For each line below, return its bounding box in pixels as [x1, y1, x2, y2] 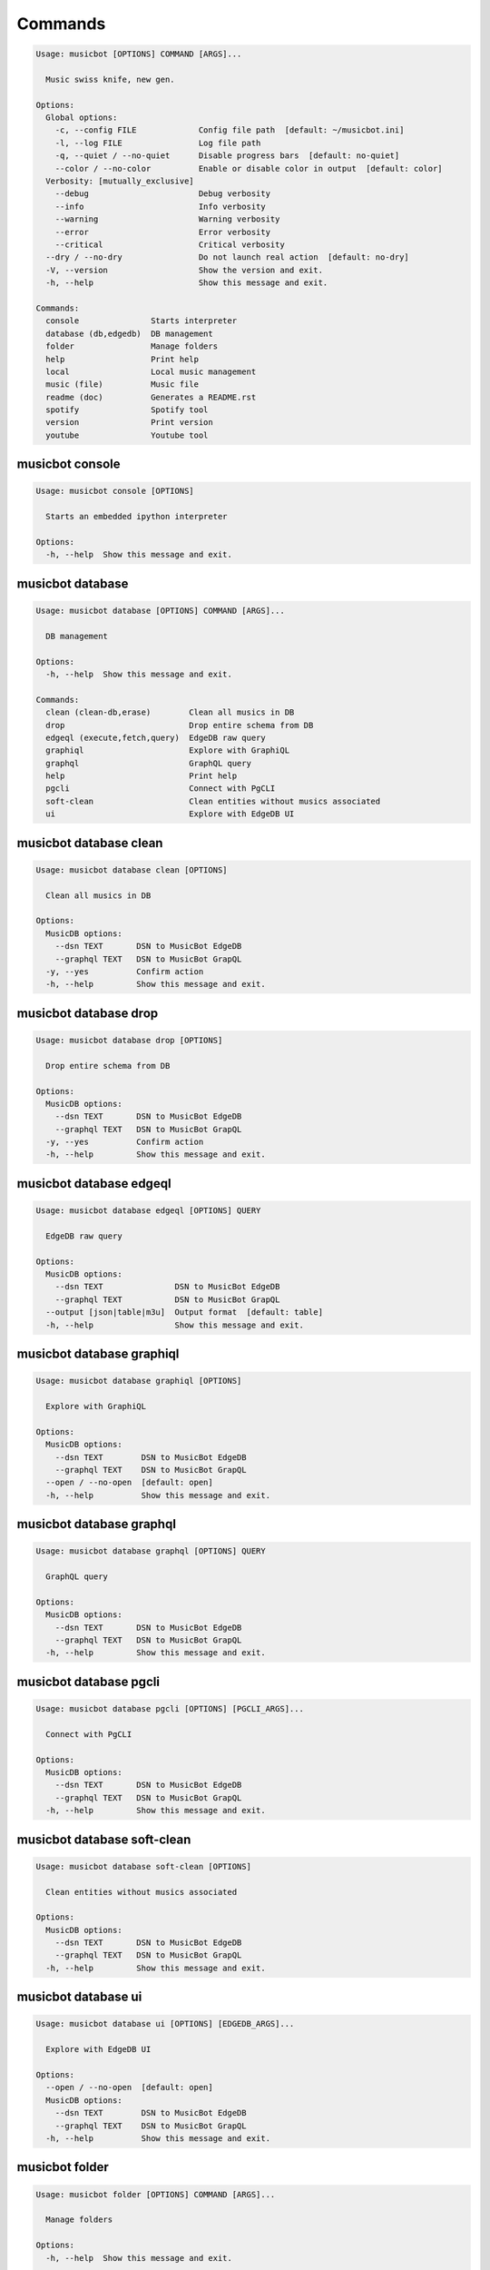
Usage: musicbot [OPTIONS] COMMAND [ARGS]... [35, 49, 242, 59]
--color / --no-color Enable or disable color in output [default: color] [54, 163, 444, 173]
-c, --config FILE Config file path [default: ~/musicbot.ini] [54, 125, 405, 135]
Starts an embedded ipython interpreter [45, 511, 228, 522]
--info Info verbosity [54, 201, 267, 212]
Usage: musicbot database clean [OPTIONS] [35, 864, 228, 875]
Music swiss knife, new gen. [45, 74, 176, 84]
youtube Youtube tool [45, 429, 209, 440]
